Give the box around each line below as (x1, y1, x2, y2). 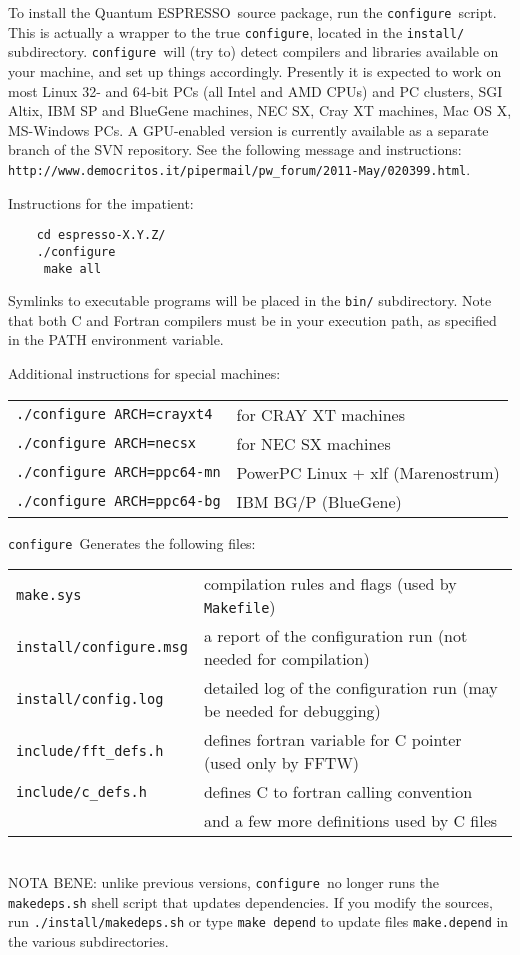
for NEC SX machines (236, 431, 391, 455)
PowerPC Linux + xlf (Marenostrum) (236, 460, 500, 484)
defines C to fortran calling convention (203, 780, 473, 804)
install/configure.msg (16, 639, 188, 656)
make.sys (16, 587, 82, 604)
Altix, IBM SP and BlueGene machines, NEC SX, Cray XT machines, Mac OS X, (8, 100, 512, 121)
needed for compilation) (203, 647, 370, 671)
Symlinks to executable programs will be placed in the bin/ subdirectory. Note (8, 290, 492, 311)
